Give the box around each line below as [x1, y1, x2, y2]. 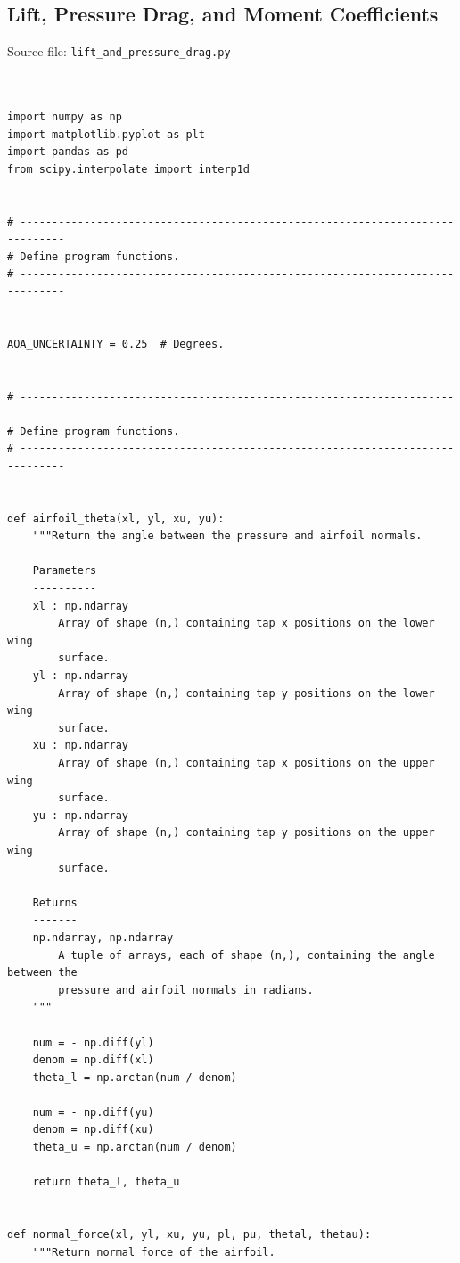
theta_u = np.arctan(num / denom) [32, 1141, 237, 1154]
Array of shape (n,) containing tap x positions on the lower [58, 617, 435, 630]
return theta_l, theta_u [32, 1176, 180, 1189]
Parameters [32, 564, 97, 578]
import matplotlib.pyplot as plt [7, 127, 205, 141]
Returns [32, 896, 78, 909]
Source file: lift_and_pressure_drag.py [7, 42, 231, 61]
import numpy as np [7, 111, 122, 124]
